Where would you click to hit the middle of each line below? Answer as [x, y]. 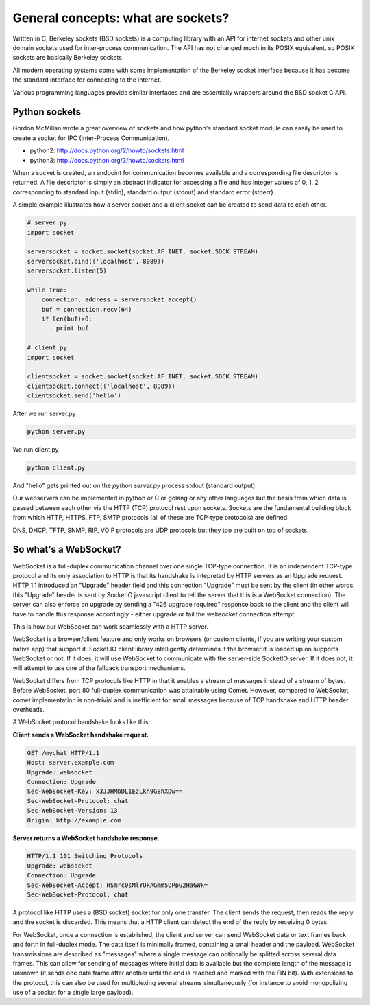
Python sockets [47, 112]
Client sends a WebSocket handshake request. [81, 735]
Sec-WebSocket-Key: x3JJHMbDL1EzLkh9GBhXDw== [105, 792]
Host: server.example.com [71, 763]
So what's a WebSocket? [67, 550]
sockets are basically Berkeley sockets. [68, 58]
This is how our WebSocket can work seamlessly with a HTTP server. [111, 626]
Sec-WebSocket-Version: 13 [72, 811]
